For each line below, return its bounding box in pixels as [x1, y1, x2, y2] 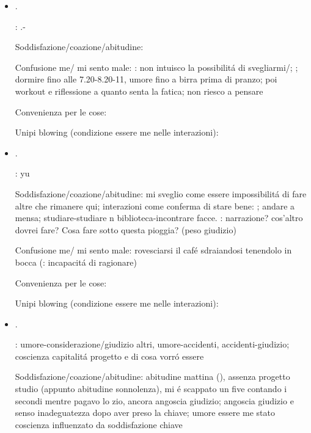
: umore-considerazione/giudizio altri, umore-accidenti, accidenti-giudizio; [15, 338, 290, 351]
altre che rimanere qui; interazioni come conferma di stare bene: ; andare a [15, 199, 295, 212]
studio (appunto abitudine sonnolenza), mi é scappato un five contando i [15, 382, 287, 395]
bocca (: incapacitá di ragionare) [15, 255, 137, 268]
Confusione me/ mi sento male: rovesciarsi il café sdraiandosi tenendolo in [15, 244, 292, 257]
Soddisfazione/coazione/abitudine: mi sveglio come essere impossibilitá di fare [15, 187, 307, 200]
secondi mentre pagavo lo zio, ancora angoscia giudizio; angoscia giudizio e [15, 394, 294, 407]
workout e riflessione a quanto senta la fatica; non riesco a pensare [15, 84, 263, 97]
